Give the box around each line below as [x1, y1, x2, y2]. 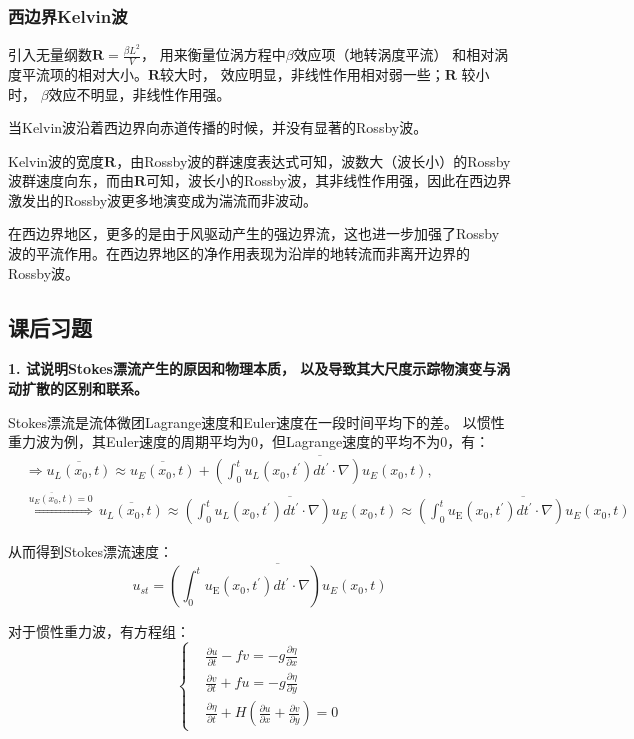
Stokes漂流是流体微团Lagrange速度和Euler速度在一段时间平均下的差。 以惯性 [8, 411, 505, 432]
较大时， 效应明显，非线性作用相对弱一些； [160, 63, 445, 84]
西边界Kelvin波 [8, 3, 128, 28]
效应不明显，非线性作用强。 [48, 83, 231, 104]
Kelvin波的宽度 [8, 150, 105, 171]
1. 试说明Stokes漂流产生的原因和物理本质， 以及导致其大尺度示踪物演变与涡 [8, 358, 511, 379]
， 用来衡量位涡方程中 [141, 44, 286, 65]
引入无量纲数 [8, 44, 92, 65]
